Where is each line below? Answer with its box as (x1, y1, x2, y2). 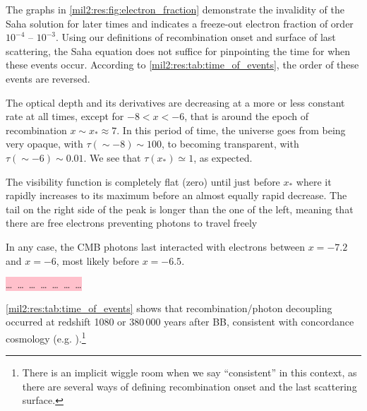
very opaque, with (6, 136, 83, 151)
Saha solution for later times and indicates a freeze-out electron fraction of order (6, 16, 354, 30)
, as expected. (193, 150, 253, 165)
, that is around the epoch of (184, 109, 309, 124)
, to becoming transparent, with (162, 136, 299, 151)
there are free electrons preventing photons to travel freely (6, 215, 258, 230)
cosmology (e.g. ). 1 (6, 328, 86, 345)
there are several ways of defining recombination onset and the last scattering (22, 379, 357, 393)
